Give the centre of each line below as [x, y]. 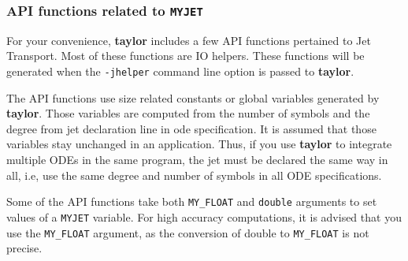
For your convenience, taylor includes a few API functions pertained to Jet [189, 40]
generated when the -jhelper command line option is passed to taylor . [180, 71]
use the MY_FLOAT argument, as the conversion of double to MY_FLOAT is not [188, 232]
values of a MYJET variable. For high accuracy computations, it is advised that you [204, 216]
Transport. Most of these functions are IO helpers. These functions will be [185, 56]
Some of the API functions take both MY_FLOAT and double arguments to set [192, 201]
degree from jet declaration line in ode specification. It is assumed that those [191, 128]
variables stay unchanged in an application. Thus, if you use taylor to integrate [199, 144]
